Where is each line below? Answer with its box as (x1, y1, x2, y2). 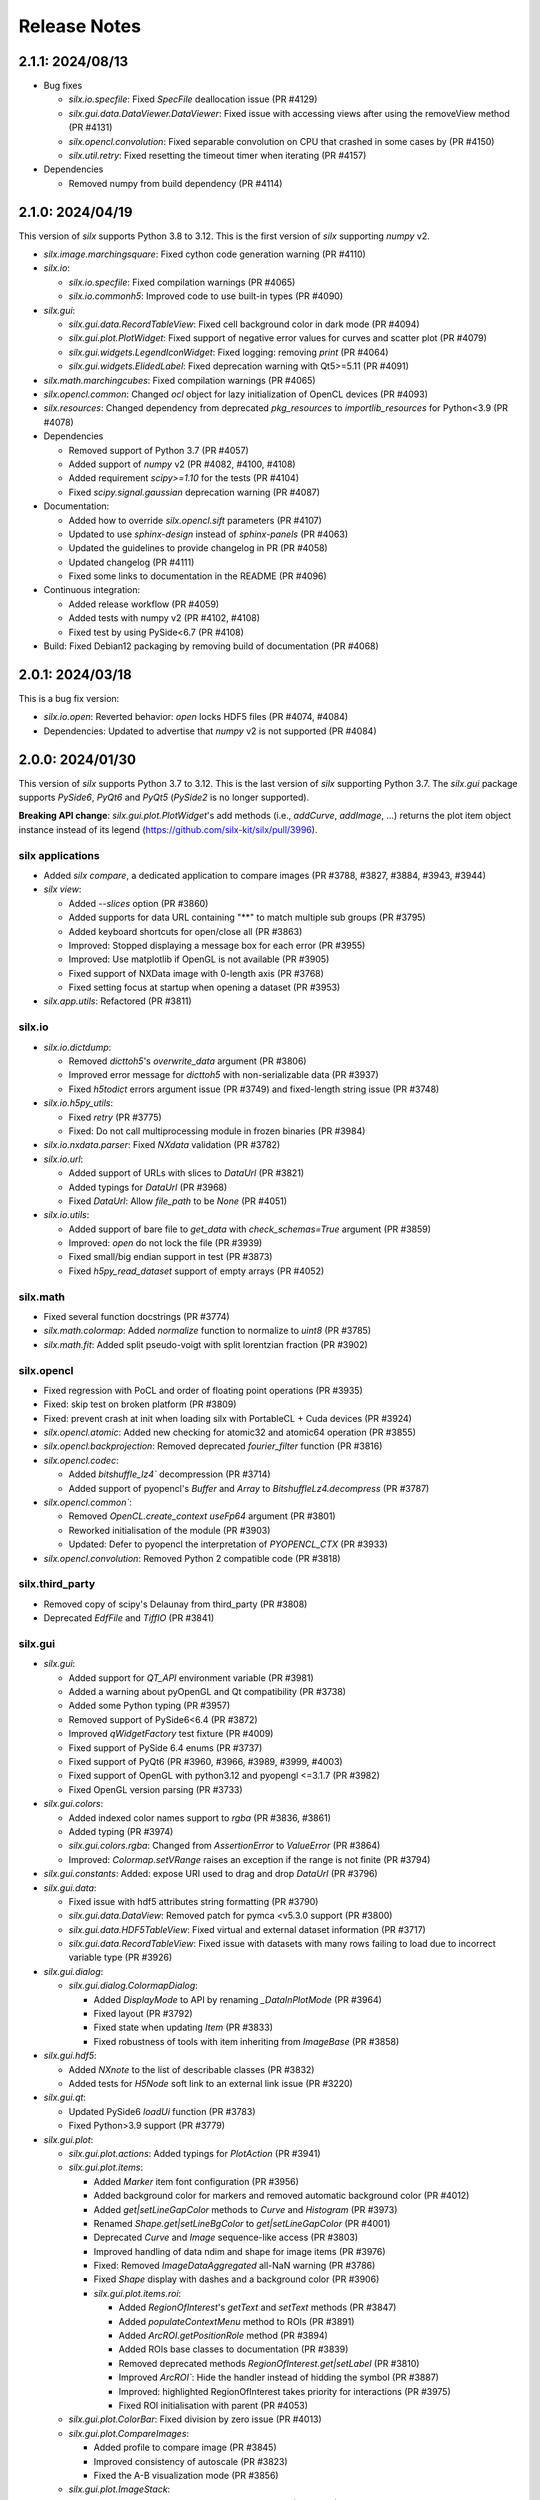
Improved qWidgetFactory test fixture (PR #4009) (68, 1728, 274, 1740)
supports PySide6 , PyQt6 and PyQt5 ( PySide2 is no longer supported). (18, 791, 310, 804)
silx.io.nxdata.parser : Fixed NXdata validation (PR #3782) (43, 1139, 281, 1151)
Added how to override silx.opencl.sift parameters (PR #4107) (68, 514, 322, 526)
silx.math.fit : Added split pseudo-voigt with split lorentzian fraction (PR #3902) (43, 1338, 369, 1350)
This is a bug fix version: (18, 692, 120, 704)
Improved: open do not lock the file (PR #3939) (68, 1237, 263, 1249)
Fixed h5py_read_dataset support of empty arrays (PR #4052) (68, 1265, 325, 1277)
